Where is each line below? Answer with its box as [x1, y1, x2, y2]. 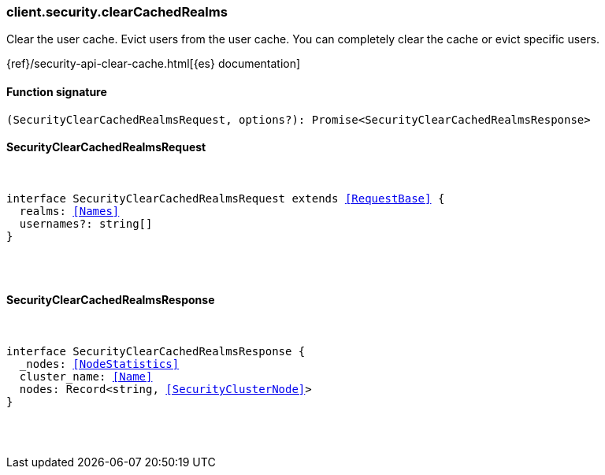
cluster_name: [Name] [19, 370, 153, 384]
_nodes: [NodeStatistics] [19, 358, 180, 371]
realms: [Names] [19, 204, 120, 217]
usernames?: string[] [19, 217, 153, 230]
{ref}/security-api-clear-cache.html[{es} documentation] [6, 57, 301, 71]
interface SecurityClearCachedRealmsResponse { [6, 345, 306, 358]
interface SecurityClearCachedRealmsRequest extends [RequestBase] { [6, 191, 445, 205]
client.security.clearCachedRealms [6, 4, 228, 20]
